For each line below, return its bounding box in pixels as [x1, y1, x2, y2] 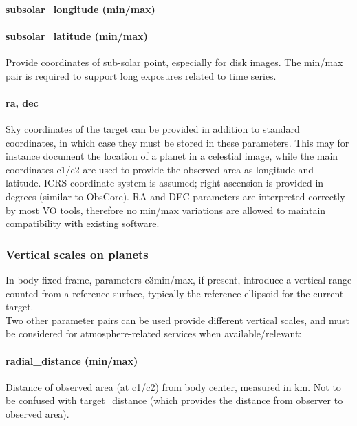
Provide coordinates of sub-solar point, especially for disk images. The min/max [6, 54, 343, 69]
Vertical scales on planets [6, 245, 149, 262]
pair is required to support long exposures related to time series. [6, 68, 277, 83]
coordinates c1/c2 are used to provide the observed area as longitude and [6, 162, 314, 176]
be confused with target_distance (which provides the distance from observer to [6, 393, 343, 407]
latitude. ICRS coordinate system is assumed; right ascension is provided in [6, 175, 324, 190]
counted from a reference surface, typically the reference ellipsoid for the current [6, 286, 344, 300]
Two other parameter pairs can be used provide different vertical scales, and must [6, 312, 349, 327]
